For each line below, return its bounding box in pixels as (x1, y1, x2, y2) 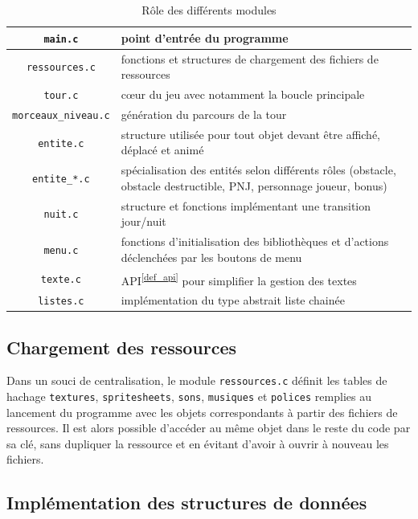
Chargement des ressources (6, 334, 236, 359)
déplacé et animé (121, 141, 204, 158)
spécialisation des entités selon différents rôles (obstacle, (121, 161, 396, 178)
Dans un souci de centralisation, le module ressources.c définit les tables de (6, 372, 387, 389)
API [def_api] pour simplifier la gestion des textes (121, 269, 357, 288)
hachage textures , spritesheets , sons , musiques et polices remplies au (6, 388, 371, 405)
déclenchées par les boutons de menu (121, 248, 302, 265)
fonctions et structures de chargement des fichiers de (121, 50, 379, 67)
